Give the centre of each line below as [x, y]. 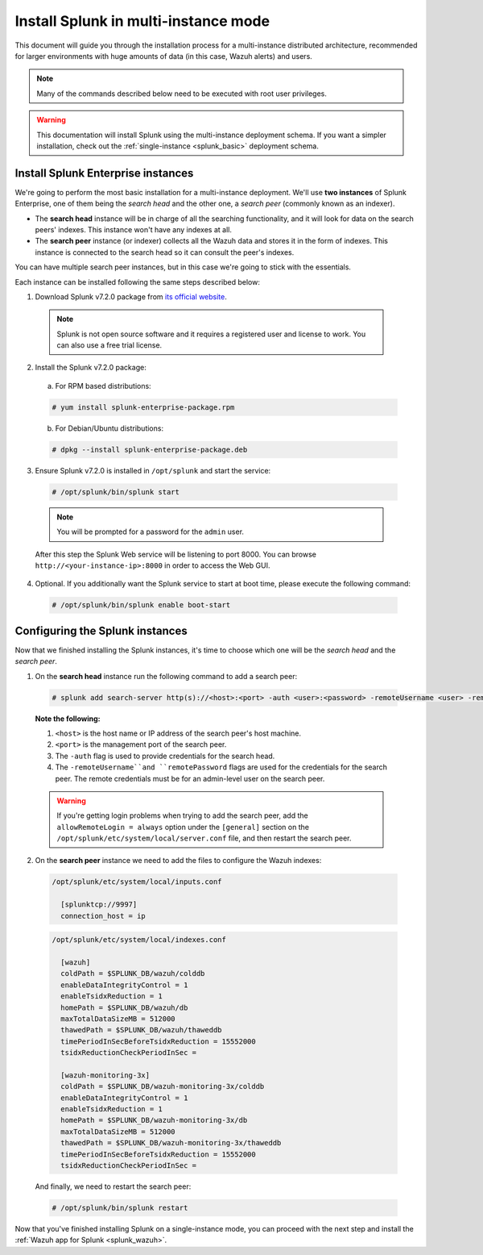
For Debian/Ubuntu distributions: [109, 428]
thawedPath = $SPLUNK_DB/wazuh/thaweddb [141, 1030]
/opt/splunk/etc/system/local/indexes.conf [139, 940]
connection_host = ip [103, 916]
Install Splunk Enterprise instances [104, 173]
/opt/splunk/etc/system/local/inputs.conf [137, 882]
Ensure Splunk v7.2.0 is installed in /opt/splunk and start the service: [153, 470]
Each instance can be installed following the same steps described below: [138, 281]
